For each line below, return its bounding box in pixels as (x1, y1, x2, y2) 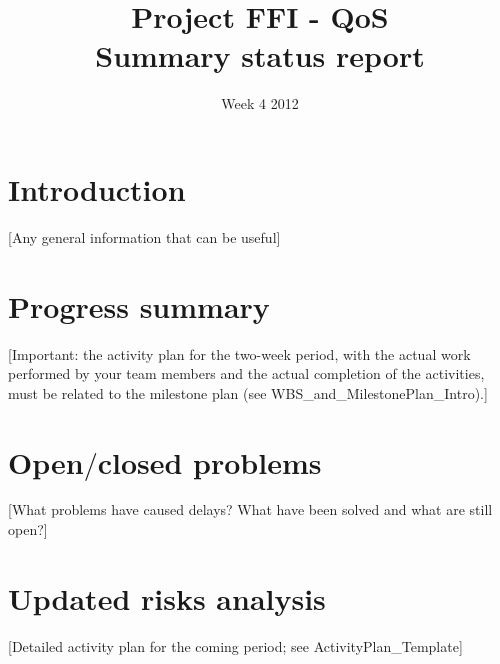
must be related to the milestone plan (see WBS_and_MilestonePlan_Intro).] (8, 382, 488, 403)
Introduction (8, 168, 186, 209)
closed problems (97, 441, 322, 482)
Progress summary (8, 285, 270, 326)
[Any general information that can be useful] (8, 226, 281, 247)
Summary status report (95, 35, 425, 76)
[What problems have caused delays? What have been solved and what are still (8, 499, 493, 520)
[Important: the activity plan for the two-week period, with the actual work (8, 343, 471, 364)
